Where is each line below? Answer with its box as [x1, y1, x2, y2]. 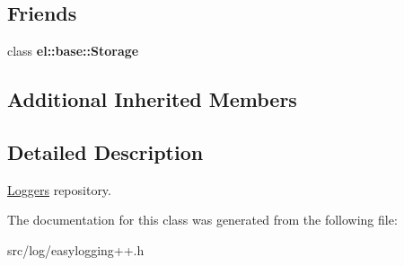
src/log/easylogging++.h [7, 240, 145, 259]
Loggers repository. [7, 180, 111, 199]
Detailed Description [7, 137, 204, 165]
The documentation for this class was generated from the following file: [7, 210, 398, 229]
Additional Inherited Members [7, 85, 297, 113]
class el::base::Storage [7, 41, 139, 60]
